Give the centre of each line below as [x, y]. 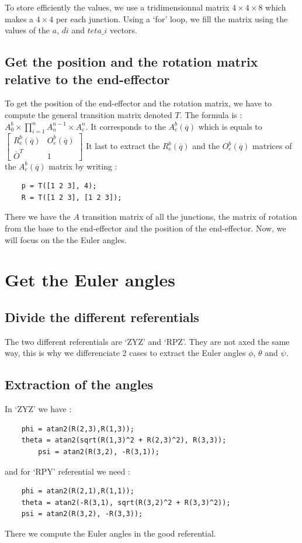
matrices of [272, 146]
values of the [27, 30]
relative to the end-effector [87, 79]
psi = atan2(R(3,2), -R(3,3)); [82, 514]
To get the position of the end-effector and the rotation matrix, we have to [138, 103]
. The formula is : [211, 114]
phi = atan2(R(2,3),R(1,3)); [78, 429]
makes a [19, 18]
